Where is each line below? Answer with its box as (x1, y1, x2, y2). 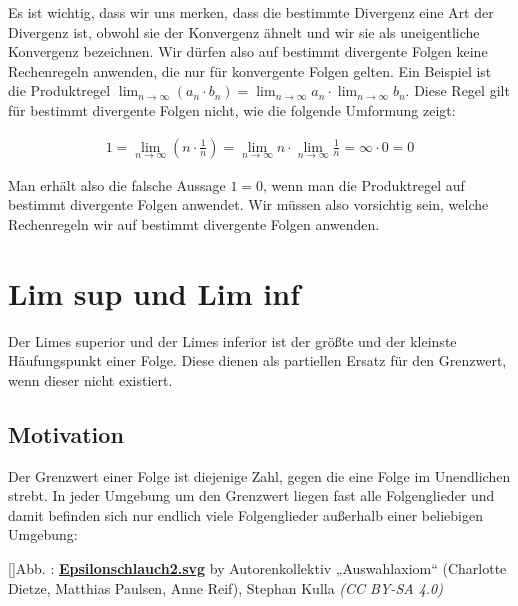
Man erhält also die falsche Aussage (8, 174, 226, 195)
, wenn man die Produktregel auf (263, 174, 465, 195)
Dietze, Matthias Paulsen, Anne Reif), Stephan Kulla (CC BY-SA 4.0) (8, 577, 443, 598)
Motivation (8, 418, 124, 449)
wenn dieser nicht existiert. (8, 369, 173, 390)
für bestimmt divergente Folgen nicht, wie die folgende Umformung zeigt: (8, 99, 456, 120)
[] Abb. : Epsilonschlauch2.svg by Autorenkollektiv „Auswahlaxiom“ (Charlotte (8, 558, 507, 579)
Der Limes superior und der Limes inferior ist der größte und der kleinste (8, 330, 457, 351)
